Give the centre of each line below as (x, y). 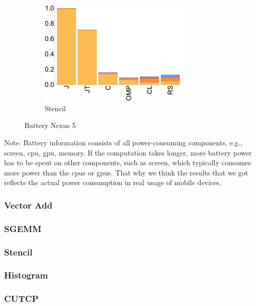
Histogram (26, 275)
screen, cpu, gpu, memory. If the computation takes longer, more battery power (128, 152)
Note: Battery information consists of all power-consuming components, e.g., (123, 143)
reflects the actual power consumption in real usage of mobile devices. (113, 182)
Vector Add (28, 205)
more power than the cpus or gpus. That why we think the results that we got (126, 172)
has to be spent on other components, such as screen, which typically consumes (128, 162)
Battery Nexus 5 (50, 125)
